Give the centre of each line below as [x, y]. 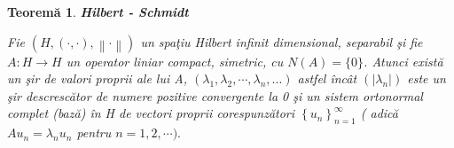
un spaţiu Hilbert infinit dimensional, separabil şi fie [282, 41]
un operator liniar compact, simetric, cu [175, 61]
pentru [94, 132]
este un [427, 78]
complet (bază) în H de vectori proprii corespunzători [151, 113]
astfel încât [327, 78]
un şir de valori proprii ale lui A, [97, 78]
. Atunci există [403, 61]
